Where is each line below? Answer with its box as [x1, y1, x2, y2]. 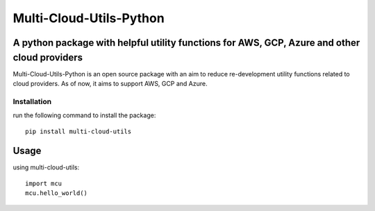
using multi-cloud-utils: [12, 163, 80, 171]
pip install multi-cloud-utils [25, 127, 132, 135]
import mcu [25, 179, 62, 187]
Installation [12, 96, 52, 106]
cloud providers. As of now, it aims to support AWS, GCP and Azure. [12, 80, 208, 88]
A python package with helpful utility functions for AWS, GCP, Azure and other [12, 37, 360, 49]
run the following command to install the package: [12, 111, 156, 119]
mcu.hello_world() [25, 189, 88, 197]
